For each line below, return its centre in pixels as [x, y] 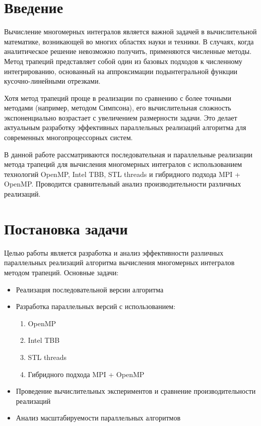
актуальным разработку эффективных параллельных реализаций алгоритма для [125, 127]
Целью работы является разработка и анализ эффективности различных [114, 252]
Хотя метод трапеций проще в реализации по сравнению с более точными [118, 98]
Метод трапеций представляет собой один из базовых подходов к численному [123, 61]
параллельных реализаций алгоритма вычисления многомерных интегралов [119, 262]
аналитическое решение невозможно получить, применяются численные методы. [128, 51]
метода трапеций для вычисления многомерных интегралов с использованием [123, 164]
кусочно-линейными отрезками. [52, 81]
